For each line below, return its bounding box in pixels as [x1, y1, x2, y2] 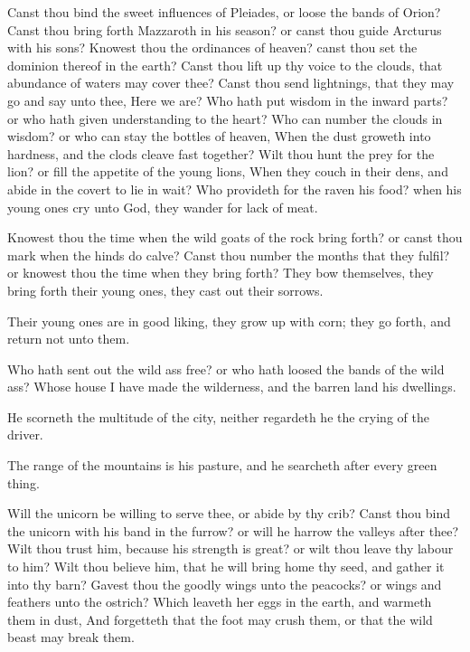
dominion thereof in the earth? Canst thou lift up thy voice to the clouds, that [7, 55, 443, 74]
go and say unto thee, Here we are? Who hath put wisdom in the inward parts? [7, 90, 448, 109]
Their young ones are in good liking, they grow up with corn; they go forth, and [7, 311, 451, 330]
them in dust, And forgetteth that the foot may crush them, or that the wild [7, 609, 433, 628]
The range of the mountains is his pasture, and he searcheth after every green [7, 456, 437, 475]
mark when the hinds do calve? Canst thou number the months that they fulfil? [7, 245, 450, 264]
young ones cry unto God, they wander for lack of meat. [7, 197, 318, 216]
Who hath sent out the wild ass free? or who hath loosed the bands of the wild [7, 359, 445, 378]
